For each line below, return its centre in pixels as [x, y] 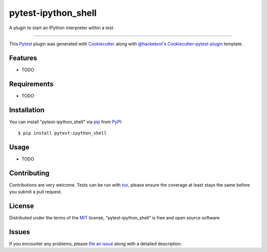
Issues [20, 232]
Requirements [31, 84]
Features [23, 58]
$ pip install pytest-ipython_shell [62, 133]
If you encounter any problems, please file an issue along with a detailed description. [96, 244]
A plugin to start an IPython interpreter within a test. [62, 28]
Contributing [29, 173]
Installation [27, 110]
